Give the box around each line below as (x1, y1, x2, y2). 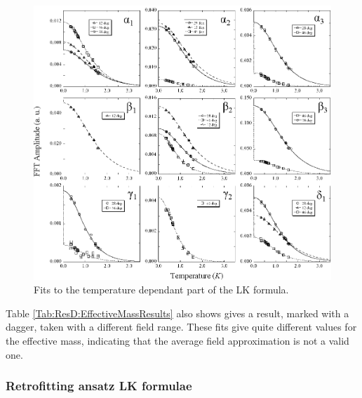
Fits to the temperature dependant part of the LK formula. (34, 282, 289, 297)
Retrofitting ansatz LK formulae (6, 377, 192, 394)
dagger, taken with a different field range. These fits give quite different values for (6, 319, 357, 334)
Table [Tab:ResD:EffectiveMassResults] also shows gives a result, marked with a (6, 305, 349, 320)
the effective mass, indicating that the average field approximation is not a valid (6, 333, 349, 347)
